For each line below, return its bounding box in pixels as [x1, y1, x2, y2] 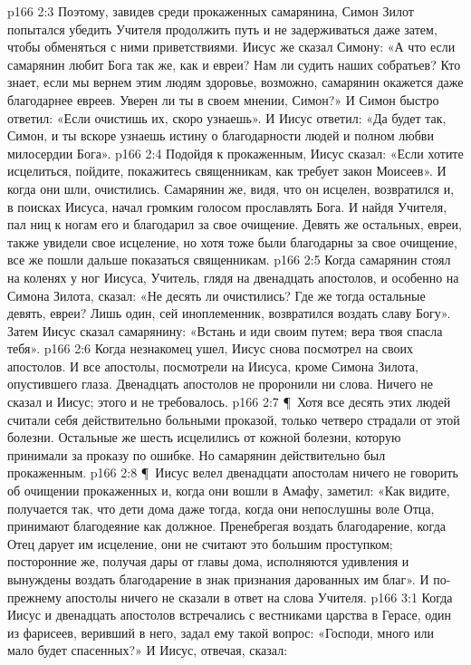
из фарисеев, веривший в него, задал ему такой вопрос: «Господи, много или [7, 622, 434, 641]
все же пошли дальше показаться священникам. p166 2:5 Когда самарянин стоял [7, 250, 451, 269]
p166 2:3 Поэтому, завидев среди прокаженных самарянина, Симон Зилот [7, 2, 414, 20]
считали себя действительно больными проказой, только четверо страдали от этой [7, 410, 460, 429]
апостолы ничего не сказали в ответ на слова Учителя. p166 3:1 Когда [65, 587, 453, 606]
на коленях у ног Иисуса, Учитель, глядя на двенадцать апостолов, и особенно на [7, 267, 459, 286]
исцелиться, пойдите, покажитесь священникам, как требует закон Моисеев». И [7, 161, 447, 180]
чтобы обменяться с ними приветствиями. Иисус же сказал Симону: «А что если [7, 37, 456, 56]
